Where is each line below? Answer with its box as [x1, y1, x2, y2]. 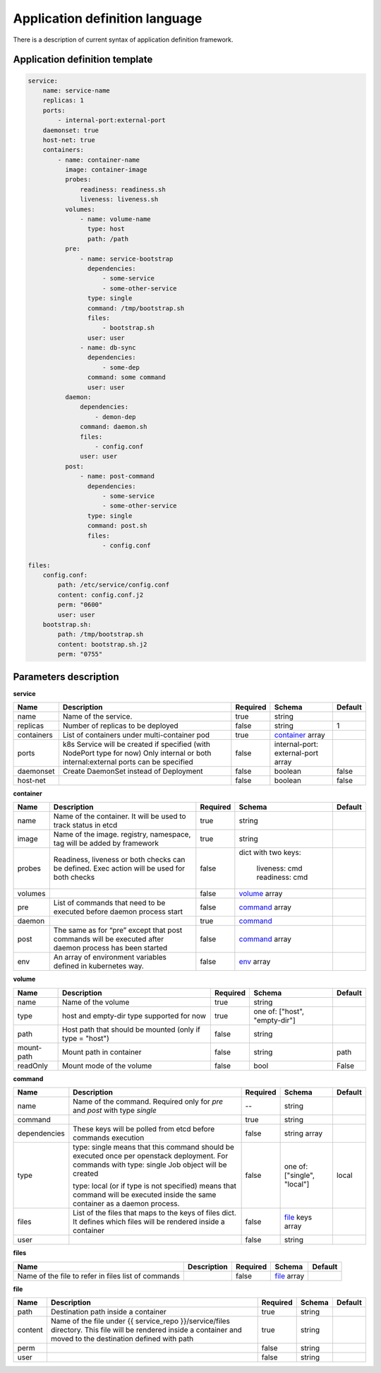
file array [274, 1271, 305, 1280]
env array [238, 957, 271, 967]
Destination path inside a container [50, 1307, 167, 1317]
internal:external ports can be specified [62, 757, 193, 767]
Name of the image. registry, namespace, [53, 830, 191, 839]
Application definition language [13, 11, 202, 26]
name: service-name [42, 86, 111, 95]
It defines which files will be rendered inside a [73, 1217, 225, 1227]
